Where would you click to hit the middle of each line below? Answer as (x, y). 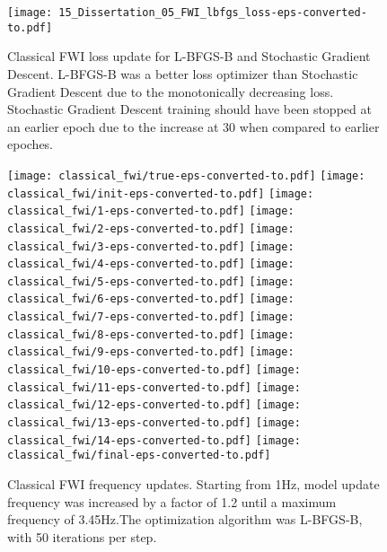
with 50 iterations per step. (82, 536)
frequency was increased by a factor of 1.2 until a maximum (172, 501)
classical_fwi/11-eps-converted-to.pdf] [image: (154, 387)
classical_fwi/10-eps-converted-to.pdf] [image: (154, 370)
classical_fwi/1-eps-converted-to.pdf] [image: (151, 211)
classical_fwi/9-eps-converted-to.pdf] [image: (151, 352)
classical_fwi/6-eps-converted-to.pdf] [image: (151, 299)
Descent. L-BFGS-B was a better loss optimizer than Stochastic (183, 73)
